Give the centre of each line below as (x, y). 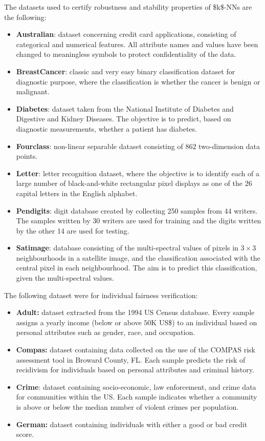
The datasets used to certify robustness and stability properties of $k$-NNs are (128, 7)
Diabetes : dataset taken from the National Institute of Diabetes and (125, 108)
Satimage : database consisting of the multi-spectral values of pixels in (127, 248)
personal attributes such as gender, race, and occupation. (106, 332)
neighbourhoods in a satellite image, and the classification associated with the (138, 257)
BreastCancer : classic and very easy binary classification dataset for (126, 71)
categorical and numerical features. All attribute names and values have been (137, 44)
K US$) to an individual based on (204, 322)
